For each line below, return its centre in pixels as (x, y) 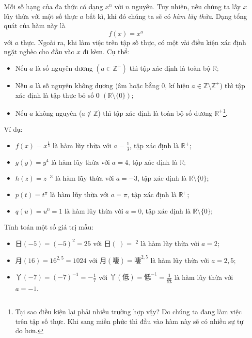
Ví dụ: (13, 129)
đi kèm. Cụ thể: (106, 52)
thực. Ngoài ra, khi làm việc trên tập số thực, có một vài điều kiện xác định (133, 42)
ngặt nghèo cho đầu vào (39, 52)
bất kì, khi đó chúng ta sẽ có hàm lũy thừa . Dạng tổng (166, 16)
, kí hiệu (177, 85)
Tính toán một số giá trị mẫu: (49, 227)
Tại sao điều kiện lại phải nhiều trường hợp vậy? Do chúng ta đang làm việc (128, 312)
